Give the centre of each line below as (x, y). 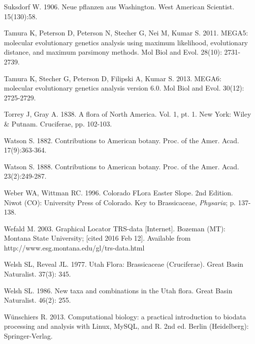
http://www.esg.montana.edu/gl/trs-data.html (74, 247)
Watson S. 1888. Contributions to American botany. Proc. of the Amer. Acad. (122, 166)
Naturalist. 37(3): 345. (37, 274)
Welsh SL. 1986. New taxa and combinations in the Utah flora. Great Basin (118, 290)
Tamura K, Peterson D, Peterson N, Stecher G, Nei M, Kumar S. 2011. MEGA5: (126, 33)
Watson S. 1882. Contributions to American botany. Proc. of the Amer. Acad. (122, 140)
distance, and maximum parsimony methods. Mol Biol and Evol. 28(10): (113, 52)
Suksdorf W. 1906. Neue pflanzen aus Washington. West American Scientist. (119, 6)
